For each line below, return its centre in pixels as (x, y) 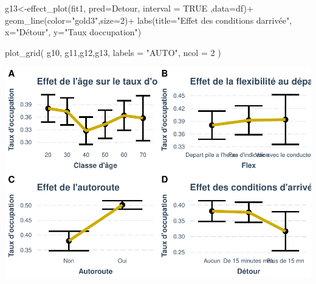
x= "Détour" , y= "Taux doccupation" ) (73, 32)
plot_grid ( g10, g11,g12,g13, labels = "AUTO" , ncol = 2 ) (113, 52)
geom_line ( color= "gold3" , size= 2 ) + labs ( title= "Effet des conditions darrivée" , (149, 20)
